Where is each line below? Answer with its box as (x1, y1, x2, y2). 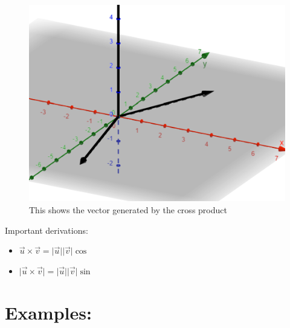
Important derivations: (5, 223, 88, 236)
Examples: (5, 300, 92, 324)
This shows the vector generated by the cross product (29, 204, 227, 216)
